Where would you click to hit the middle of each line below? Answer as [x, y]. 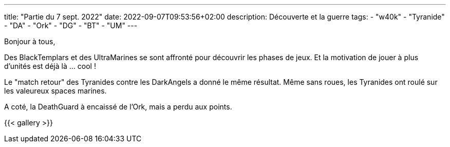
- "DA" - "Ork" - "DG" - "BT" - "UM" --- [71, 25]
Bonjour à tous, [30, 41]
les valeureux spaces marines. [55, 91]
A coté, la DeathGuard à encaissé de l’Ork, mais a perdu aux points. [118, 107]
